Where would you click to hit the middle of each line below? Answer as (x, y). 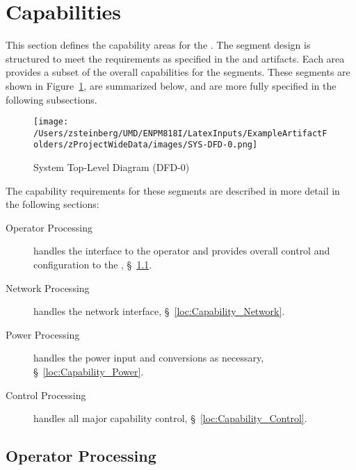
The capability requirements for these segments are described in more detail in (173, 190)
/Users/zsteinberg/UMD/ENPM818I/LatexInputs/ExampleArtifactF (180, 133)
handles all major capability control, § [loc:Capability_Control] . (170, 418)
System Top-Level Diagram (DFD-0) (112, 167)
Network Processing (48, 287)
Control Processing (46, 395)
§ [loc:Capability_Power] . (89, 371)
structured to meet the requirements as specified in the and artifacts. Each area (175, 58)
